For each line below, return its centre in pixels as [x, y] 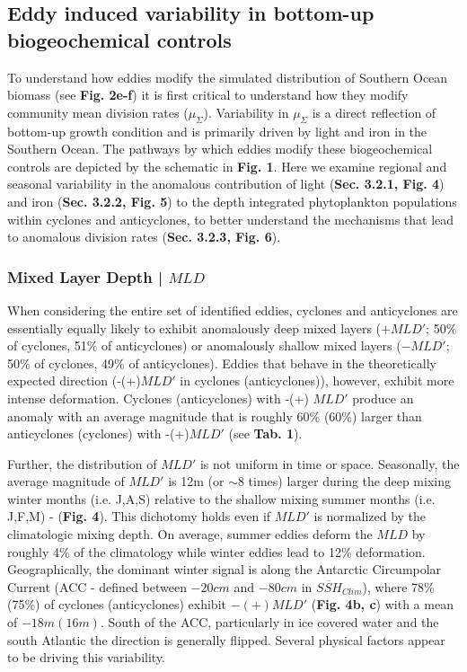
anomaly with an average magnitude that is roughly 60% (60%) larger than [215, 416]
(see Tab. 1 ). [265, 433]
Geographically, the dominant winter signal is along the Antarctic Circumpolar [225, 569]
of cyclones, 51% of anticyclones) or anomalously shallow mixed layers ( [204, 345]
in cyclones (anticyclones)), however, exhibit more [317, 380]
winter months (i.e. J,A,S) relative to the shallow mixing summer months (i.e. [221, 498]
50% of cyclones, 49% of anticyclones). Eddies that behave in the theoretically [222, 363]
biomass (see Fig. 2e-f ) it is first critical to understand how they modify [208, 95]
